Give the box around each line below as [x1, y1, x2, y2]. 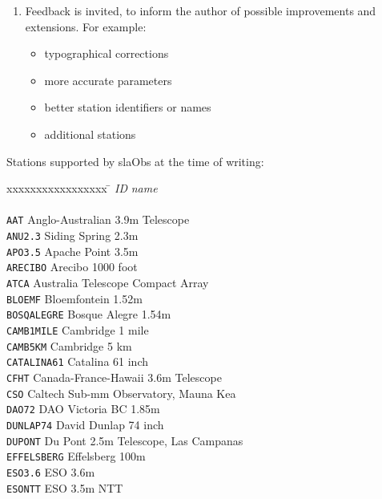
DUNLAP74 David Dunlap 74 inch [6, 416, 164, 432]
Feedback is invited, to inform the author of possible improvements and [25, 2, 376, 18]
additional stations [44, 125, 136, 142]
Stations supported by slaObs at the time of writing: [6, 152, 264, 169]
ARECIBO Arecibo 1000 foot [6, 258, 138, 275]
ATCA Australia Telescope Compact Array [6, 274, 209, 290]
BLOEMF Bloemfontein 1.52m [6, 290, 143, 306]
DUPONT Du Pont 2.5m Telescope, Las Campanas [6, 432, 243, 448]
